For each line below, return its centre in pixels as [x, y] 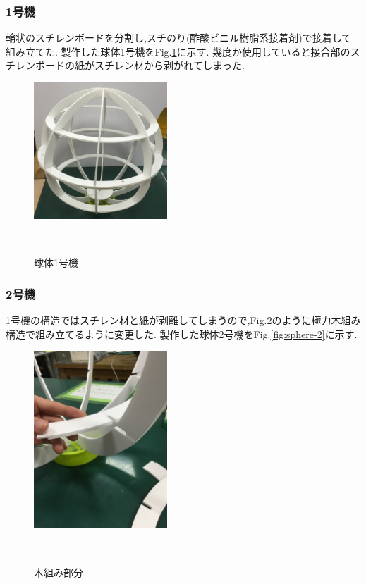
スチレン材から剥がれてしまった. [169, 65]
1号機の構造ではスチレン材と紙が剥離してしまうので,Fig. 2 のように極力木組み [183, 320]
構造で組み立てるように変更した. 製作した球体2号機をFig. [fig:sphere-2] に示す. [182, 334]
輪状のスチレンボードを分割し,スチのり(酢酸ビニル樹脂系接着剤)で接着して [179, 38]
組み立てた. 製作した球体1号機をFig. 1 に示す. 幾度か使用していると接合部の [178, 51]
